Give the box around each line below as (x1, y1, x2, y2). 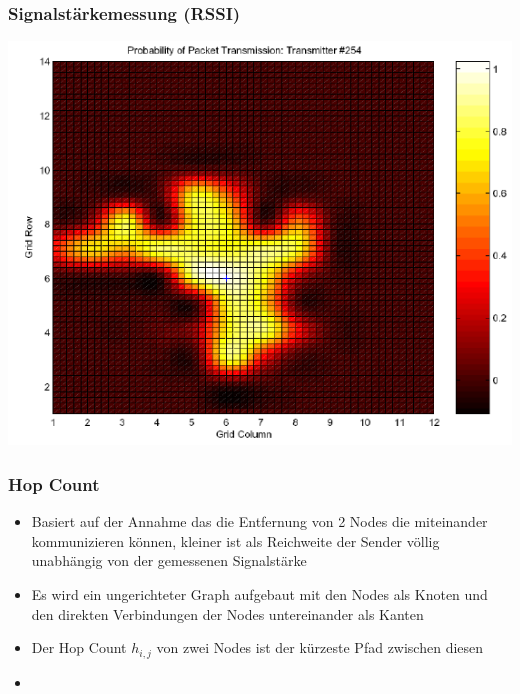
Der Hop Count (31, 637, 127, 658)
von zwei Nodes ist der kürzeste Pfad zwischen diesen (156, 637, 484, 658)
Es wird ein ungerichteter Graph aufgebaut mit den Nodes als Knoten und (31, 583, 488, 604)
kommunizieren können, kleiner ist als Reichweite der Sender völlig (31, 530, 440, 551)
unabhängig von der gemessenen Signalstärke (31, 550, 307, 571)
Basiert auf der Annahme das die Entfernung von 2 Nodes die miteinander (31, 511, 488, 532)
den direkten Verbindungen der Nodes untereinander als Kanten (31, 603, 424, 624)
